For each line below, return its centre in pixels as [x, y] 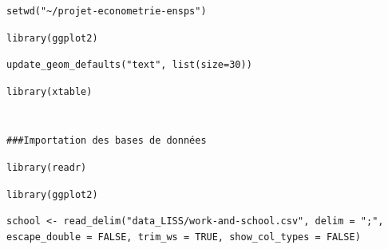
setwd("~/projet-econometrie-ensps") [107, 11]
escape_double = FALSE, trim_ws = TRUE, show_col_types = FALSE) [184, 237]
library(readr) [47, 167]
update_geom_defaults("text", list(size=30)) [129, 65]
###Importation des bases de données [107, 141]
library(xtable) [49, 91]
